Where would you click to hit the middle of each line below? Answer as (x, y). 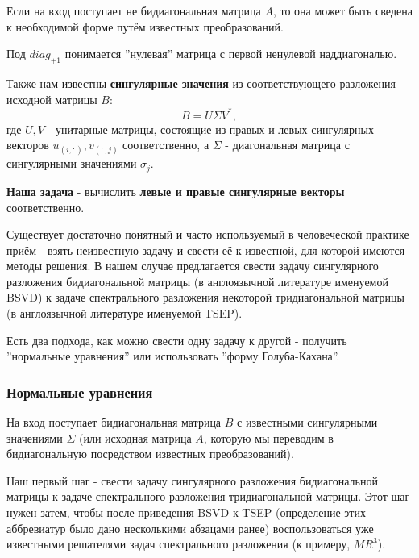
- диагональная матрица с (287, 145)
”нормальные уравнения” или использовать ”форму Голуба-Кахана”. (173, 356)
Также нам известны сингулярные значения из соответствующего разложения (201, 83)
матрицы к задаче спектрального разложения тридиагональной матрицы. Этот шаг (208, 496)
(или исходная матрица (135, 437)
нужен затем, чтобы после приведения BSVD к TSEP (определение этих (186, 512)
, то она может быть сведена (342, 10)
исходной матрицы (52, 99)
